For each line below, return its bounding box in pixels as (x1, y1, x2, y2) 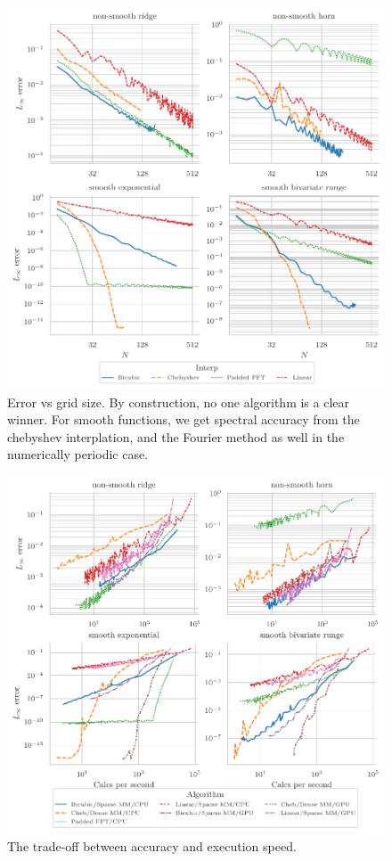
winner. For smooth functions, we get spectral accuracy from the (7, 410, 360, 429)
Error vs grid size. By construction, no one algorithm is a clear (7, 392, 350, 411)
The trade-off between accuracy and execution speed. (7, 836, 297, 855)
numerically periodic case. (7, 445, 149, 463)
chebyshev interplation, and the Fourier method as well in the (7, 427, 345, 446)
